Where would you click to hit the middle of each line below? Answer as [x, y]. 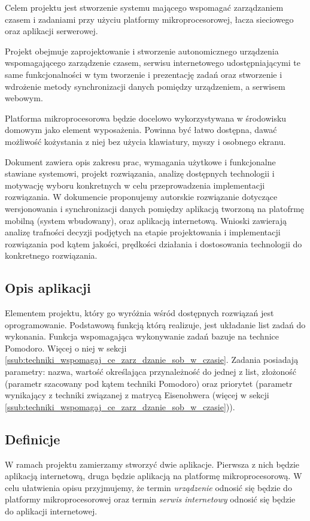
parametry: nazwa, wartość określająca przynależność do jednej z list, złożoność [151, 372]
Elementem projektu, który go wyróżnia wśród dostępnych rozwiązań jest [139, 313]
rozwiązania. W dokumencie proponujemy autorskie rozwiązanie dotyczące [141, 197]
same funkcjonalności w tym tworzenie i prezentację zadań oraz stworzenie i [144, 74]
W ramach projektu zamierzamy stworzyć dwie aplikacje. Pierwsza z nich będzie [152, 464]
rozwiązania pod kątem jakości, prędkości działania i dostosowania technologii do [154, 243]
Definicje [33, 439]
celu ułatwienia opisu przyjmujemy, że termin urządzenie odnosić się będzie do [148, 487]
